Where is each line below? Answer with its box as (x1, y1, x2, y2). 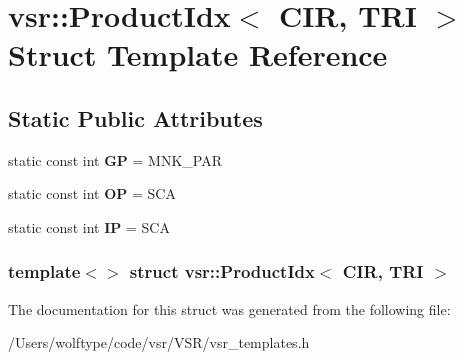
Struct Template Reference (8, 34, 388, 75)
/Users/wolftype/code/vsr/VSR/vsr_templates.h (8, 332, 310, 353)
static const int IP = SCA (8, 216, 170, 237)
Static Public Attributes (8, 102, 263, 133)
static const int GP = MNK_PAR (8, 149, 222, 170)
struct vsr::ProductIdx (129, 259, 315, 284)
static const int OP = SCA (8, 183, 176, 204)
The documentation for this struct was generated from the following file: (8, 298, 451, 319)
